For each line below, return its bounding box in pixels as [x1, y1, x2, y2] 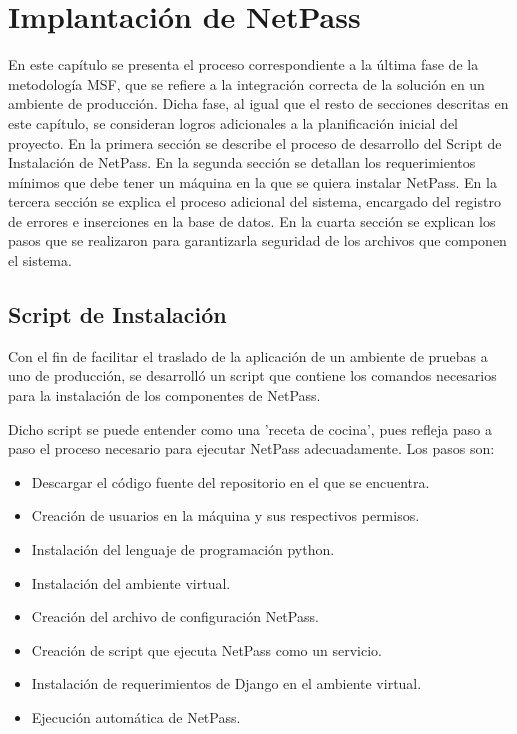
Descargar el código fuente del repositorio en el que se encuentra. [31, 471, 430, 492]
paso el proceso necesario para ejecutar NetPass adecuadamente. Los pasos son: [8, 438, 495, 459]
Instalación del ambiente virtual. [31, 572, 231, 593]
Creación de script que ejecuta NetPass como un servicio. [31, 639, 382, 660]
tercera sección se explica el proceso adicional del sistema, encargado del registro [8, 191, 501, 212]
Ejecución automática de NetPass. [31, 706, 241, 727]
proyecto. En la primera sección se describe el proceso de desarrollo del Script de [8, 132, 502, 153]
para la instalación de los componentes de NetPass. [8, 385, 321, 406]
